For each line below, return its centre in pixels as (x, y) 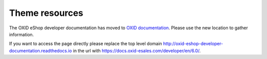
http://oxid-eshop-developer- (193, 44)
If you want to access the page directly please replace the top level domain (86, 44)
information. (22, 34)
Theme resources (46, 13)
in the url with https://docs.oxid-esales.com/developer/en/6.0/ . (137, 51)
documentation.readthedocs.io (41, 51)
